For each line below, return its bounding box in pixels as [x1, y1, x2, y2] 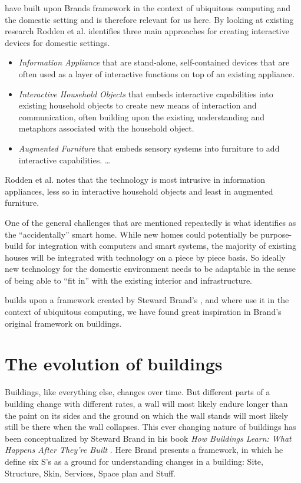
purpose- [260, 228, 292, 240]
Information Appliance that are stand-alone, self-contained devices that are [18, 56, 290, 68]
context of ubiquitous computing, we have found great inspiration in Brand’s [5, 305, 282, 318]
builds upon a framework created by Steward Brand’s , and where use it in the [5, 294, 289, 306]
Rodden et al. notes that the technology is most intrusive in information [5, 173, 265, 186]
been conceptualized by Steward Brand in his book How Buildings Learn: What [5, 432, 292, 444]
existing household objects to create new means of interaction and [18, 99, 257, 111]
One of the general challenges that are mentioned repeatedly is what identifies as [5, 216, 296, 228]
